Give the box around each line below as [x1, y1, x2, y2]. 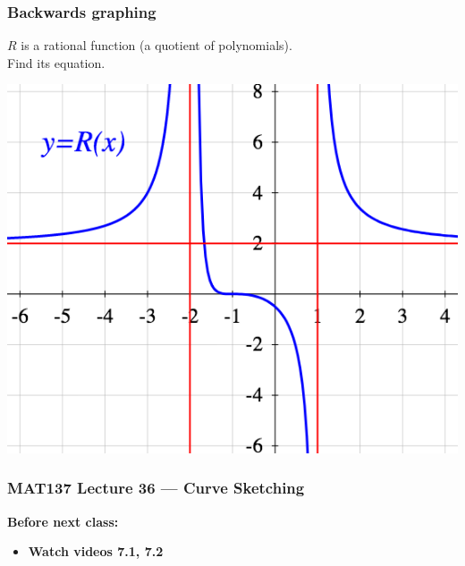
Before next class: [7, 511, 119, 530]
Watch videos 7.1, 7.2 [28, 542, 164, 561]
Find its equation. [7, 53, 106, 72]
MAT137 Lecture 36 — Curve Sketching [7, 477, 305, 499]
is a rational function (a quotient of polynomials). [21, 36, 292, 55]
